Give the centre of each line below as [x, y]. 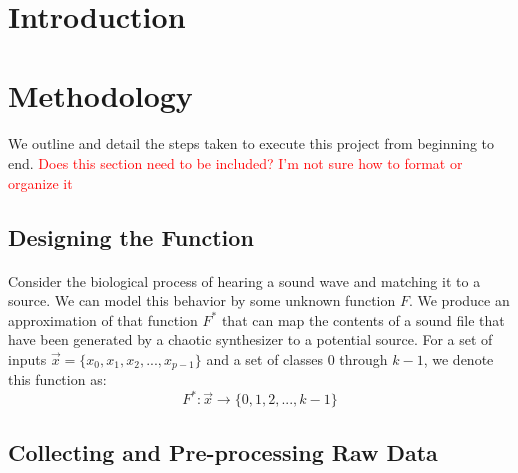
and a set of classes [264, 358]
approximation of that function [103, 319]
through [363, 358]
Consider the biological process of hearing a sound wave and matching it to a [244, 280]
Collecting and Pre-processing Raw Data [223, 451]
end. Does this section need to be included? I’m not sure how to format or [235, 162]
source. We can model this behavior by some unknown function [202, 300]
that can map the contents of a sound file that [363, 319]
